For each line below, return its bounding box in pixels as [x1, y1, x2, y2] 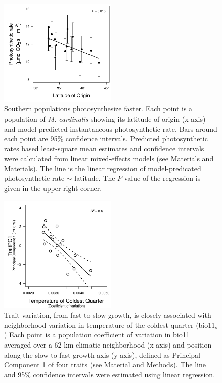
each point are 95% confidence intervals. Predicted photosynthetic [4, 133, 208, 144]
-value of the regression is [122, 173, 201, 183]
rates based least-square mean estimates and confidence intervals [4, 143, 204, 154]
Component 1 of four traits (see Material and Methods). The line [4, 359, 206, 370]
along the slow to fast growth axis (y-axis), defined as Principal [4, 349, 200, 360]
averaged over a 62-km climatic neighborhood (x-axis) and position [4, 339, 212, 350]
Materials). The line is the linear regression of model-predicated [4, 163, 201, 173]
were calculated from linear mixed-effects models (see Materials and [4, 153, 214, 164]
